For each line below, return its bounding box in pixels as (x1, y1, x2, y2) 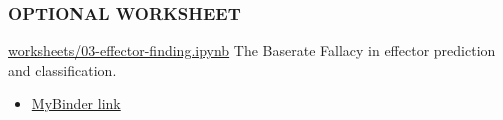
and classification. (8, 59, 117, 80)
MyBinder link (31, 93, 121, 114)
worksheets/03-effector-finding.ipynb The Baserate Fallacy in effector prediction (8, 40, 496, 61)
